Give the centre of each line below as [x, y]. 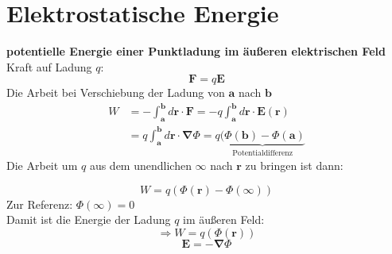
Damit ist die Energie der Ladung [89, 219]
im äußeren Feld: [224, 219]
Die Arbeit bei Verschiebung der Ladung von [116, 92]
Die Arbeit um [42, 165]
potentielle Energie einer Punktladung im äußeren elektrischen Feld [196, 51]
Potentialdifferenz [263, 153]
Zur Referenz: [40, 204]
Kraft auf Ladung [49, 66]
